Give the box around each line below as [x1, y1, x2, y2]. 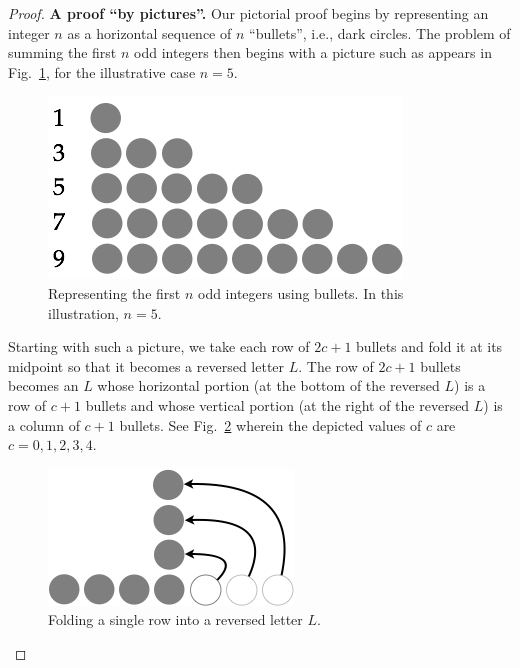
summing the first [8, 42, 117, 63]
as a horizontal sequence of [67, 22, 232, 43]
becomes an [8, 375, 79, 396]
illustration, [48, 302, 119, 323]
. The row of [298, 355, 374, 376]
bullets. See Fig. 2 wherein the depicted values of [119, 414, 422, 435]
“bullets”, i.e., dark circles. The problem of [249, 22, 511, 43]
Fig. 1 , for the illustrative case [8, 61, 196, 82]
